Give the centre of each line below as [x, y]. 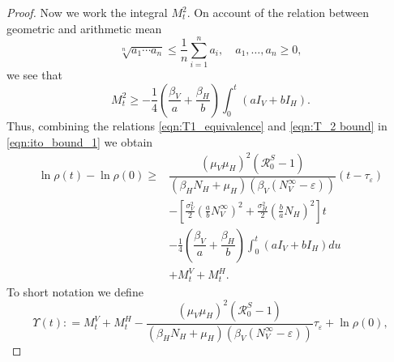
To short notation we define [75, 291]
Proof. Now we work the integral [87, 12]
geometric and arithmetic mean [84, 28]
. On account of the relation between [278, 12]
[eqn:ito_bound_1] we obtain [80, 141]
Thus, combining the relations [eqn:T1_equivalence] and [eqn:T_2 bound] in [197, 125]
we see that [34, 75]
